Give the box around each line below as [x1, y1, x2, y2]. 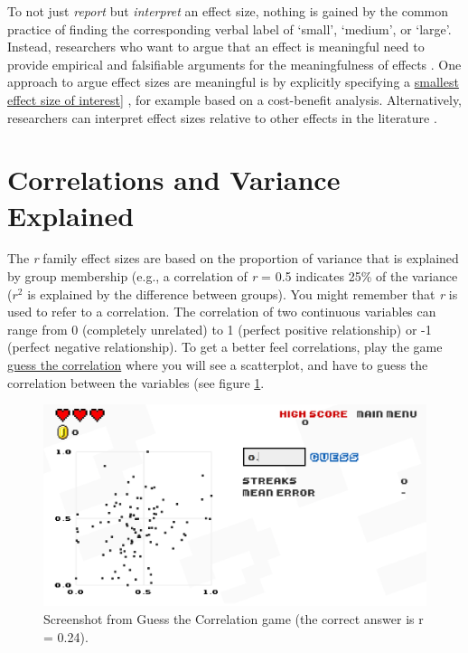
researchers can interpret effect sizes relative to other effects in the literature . [7, 108, 437, 127]
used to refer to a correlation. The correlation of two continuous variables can [7, 302, 436, 321]
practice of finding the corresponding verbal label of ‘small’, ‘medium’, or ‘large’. [7, 19, 452, 38]
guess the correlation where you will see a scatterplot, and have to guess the [7, 355, 428, 374]
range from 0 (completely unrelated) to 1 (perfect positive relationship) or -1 [7, 319, 432, 338]
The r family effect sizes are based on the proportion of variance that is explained [7, 249, 459, 268]
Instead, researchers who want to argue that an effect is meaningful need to [7, 37, 425, 56]
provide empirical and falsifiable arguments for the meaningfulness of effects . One [7, 54, 462, 73]
